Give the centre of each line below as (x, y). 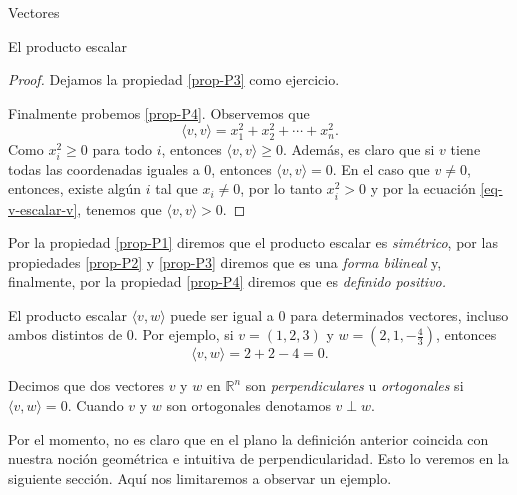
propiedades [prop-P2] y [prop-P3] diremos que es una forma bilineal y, (225, 261)
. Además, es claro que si (358, 148)
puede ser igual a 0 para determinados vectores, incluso (339, 314)
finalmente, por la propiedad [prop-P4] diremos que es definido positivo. (227, 281)
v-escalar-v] (43, 208)
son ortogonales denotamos (248, 405)
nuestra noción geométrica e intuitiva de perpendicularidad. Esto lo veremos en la (258, 458)
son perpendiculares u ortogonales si (354, 385)
